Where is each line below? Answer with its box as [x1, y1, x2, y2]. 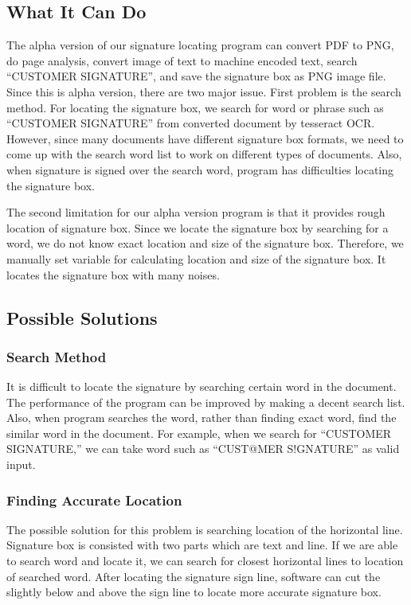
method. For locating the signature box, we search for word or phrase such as [6, 99, 384, 115]
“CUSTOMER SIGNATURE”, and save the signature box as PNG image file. [6, 68, 386, 84]
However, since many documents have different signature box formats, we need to [6, 130, 404, 146]
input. [6, 456, 36, 473]
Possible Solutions [6, 305, 158, 330]
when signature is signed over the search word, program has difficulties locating [6, 161, 394, 178]
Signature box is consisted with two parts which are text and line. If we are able [6, 537, 398, 553]
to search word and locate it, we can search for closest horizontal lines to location [6, 552, 404, 569]
